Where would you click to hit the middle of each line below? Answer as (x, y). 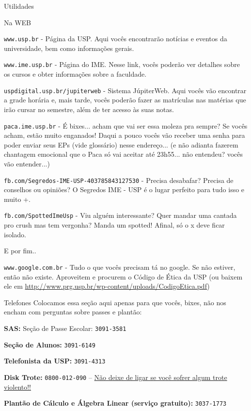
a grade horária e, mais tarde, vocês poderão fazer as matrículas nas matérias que (125, 100)
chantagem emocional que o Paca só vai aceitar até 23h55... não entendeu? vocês (124, 154)
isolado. (15, 234)
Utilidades (19, 6)
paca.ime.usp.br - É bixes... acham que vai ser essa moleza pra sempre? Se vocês (126, 125)
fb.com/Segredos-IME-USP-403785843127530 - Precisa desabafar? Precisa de (119, 180)
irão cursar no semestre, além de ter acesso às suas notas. (89, 109)
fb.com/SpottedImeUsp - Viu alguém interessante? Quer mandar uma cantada (120, 215)
